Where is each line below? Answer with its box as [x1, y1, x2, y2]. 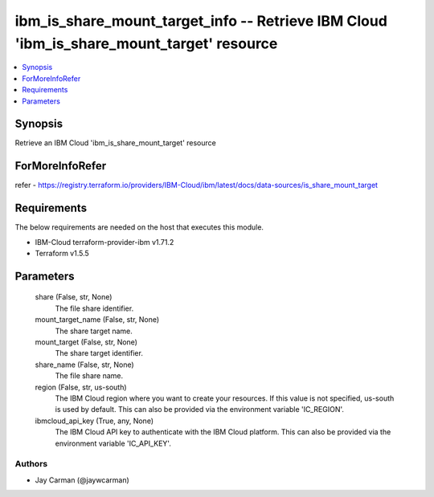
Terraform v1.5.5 [35, 249, 90, 259]
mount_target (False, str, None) [35, 337, 138, 347]
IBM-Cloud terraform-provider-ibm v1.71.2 [35, 237, 174, 246]
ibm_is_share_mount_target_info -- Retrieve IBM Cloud [14, 12, 387, 30]
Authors [14, 458, 48, 470]
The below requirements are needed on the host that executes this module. [14, 222, 264, 232]
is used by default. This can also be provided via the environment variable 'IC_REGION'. [55, 405, 345, 414]
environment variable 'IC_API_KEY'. [55, 438, 172, 448]
